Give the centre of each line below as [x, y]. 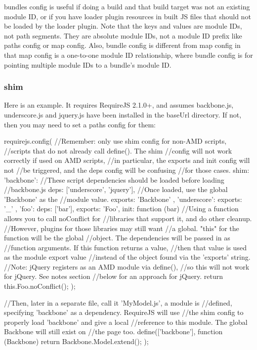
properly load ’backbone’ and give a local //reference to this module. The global [126, 322]
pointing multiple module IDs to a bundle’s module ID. [88, 64]
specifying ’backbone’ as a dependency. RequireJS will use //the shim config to [124, 312]
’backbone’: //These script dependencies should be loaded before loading [114, 179]
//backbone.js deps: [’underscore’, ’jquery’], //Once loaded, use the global [116, 189]
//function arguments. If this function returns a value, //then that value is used [125, 247]
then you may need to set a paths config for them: [80, 124]
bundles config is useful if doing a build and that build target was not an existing [127, 6]
